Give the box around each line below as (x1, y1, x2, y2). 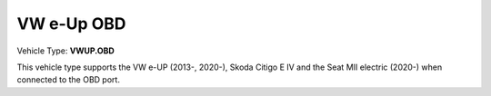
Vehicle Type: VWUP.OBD (16, 45, 115, 56)
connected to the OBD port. (16, 74, 120, 85)
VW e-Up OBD (16, 14, 126, 34)
